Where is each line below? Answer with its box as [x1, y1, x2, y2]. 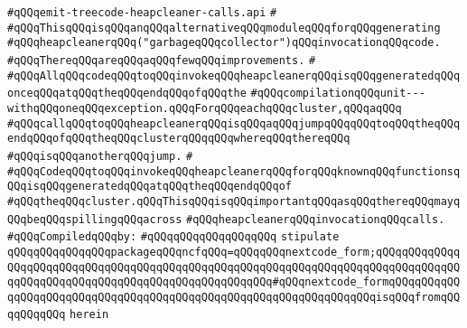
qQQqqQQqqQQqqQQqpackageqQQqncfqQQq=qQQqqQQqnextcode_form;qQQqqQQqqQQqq [7, 245, 461, 258]
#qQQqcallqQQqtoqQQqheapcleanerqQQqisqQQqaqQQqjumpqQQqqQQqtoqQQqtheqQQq [7, 117, 461, 130]
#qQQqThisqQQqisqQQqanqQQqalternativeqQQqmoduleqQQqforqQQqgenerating [7, 21, 441, 34]
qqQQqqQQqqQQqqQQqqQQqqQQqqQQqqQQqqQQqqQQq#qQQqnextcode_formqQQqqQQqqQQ [7, 276, 461, 289]
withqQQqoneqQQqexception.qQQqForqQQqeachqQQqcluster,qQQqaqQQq [7, 101, 402, 115]
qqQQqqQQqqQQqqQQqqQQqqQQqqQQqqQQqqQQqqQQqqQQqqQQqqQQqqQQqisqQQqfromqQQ [7, 290, 461, 304]
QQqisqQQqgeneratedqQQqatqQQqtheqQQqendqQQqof [7, 180, 292, 193]
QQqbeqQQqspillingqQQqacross [7, 212, 182, 226]
